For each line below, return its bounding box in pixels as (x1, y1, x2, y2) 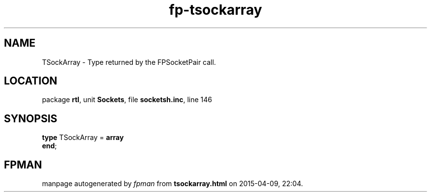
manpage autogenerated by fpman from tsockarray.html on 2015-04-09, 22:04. (42, 179, 303, 188)
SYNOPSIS (4, 112, 58, 125)
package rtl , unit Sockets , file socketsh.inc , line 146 (42, 95, 213, 104)
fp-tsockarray (169, 1, 262, 18)
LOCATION (4, 75, 58, 87)
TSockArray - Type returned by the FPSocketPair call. (42, 57, 216, 66)
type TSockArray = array (42, 133, 124, 142)
